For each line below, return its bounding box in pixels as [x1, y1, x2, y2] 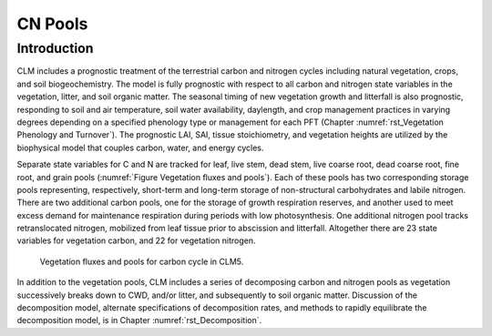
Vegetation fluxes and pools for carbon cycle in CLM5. [39, 256, 244, 267]
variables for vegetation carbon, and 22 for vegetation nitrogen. [16, 235, 256, 246]
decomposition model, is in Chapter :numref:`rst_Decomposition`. [16, 315, 262, 326]
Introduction [16, 40, 94, 56]
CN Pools [16, 14, 88, 34]
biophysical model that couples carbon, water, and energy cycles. [16, 142, 264, 153]
